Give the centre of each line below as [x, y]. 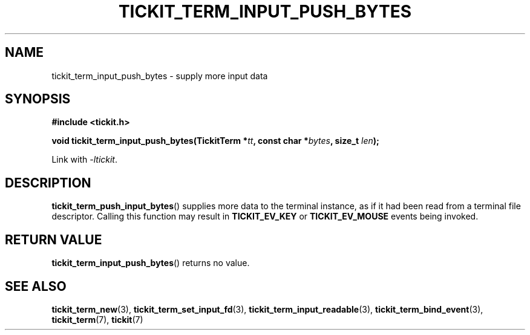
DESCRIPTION [48, 183]
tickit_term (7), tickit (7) [97, 319]
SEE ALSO [36, 286]
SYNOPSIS [38, 99]
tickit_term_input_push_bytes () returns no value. [151, 263]
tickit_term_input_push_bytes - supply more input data [160, 76]
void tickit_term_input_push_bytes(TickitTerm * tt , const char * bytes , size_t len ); [215, 141]
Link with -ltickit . [85, 160]
